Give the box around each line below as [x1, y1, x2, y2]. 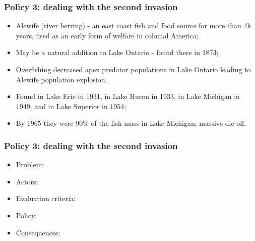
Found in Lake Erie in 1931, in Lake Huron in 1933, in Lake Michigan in [16, 91, 240, 102]
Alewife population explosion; [16, 74, 107, 84]
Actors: [16, 176, 38, 186]
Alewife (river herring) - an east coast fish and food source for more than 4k [16, 20, 251, 31]
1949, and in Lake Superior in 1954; [16, 101, 126, 111]
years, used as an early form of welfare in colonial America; [16, 30, 199, 40]
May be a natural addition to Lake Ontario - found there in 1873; [16, 47, 219, 58]
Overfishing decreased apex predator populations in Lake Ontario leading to [16, 64, 251, 74]
